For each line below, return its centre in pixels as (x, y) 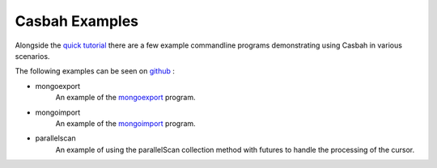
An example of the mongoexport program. (125, 98)
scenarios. (32, 56)
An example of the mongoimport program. (125, 123)
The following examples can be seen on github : (95, 71)
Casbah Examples (77, 21)
